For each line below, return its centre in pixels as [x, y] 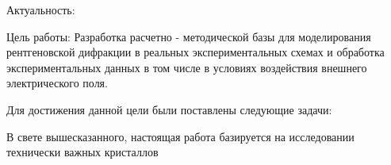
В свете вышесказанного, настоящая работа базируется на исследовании [180, 136]
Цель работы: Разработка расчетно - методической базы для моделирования [189, 36]
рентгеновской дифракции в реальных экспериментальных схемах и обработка [195, 52]
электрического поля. [57, 83]
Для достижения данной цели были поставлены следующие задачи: [169, 109]
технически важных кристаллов [82, 152]
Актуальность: [41, 10]
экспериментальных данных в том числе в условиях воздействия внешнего [187, 67]
